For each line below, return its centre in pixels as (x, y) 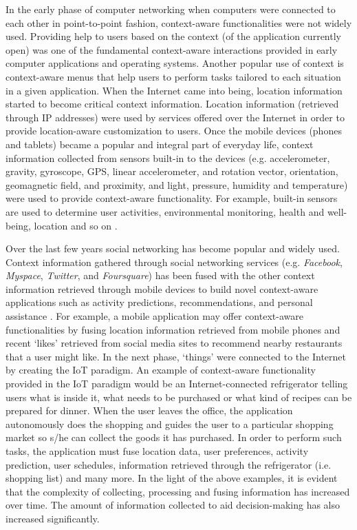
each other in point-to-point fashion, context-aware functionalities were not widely (179, 22)
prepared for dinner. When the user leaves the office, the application (149, 410)
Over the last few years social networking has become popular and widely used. (173, 248)
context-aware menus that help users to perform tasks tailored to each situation (173, 76)
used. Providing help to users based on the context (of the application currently (173, 36)
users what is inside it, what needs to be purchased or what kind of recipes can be (179, 397)
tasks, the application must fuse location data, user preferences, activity (157, 451)
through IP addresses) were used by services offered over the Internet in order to (175, 117)
